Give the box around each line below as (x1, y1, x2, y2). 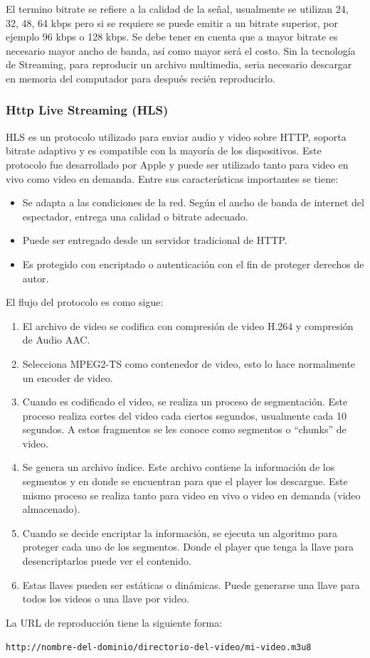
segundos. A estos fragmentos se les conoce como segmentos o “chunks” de (22, 422, 347, 437)
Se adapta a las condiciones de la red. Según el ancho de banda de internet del (22, 195, 364, 210)
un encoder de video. (22, 370, 113, 385)
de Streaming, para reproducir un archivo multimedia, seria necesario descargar (6, 57, 352, 72)
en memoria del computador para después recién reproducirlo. (6, 70, 275, 85)
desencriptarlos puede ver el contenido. (22, 553, 191, 568)
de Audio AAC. (22, 332, 90, 347)
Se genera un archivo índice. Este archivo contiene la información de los (22, 460, 335, 474)
